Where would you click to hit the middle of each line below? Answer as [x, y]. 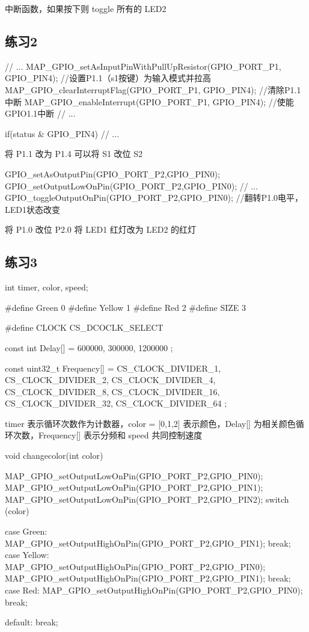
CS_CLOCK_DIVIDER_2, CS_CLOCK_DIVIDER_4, [110, 380]
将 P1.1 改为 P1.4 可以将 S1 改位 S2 [74, 154]
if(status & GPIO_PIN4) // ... [62, 133]
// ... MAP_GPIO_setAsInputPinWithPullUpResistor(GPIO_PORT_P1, [143, 66]
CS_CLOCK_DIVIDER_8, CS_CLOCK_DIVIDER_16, [112, 391]
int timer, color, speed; [47, 287]
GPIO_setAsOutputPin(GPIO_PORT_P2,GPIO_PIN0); [112, 173]
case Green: [26, 531]
